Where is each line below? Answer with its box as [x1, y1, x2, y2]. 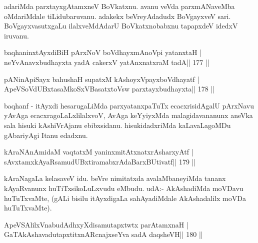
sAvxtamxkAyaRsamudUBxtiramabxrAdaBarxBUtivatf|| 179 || [4, 156, 196, 166]
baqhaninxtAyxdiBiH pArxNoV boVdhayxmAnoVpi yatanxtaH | [4, 47, 202, 57]
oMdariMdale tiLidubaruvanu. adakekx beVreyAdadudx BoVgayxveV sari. [4, 10, 231, 21]
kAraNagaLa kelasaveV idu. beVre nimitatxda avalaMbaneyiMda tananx [4, 173, 226, 183]
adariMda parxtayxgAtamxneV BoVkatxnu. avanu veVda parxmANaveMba [4, 1, 235, 11]
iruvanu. [4, 30, 29, 40]
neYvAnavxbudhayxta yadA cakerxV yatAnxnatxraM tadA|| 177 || [4, 56, 209, 67]
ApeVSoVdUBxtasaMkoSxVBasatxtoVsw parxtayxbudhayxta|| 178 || [4, 83, 215, 94]
